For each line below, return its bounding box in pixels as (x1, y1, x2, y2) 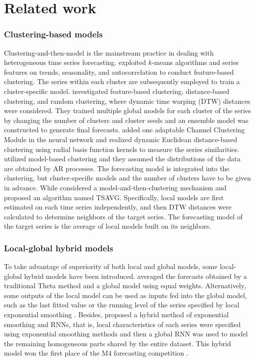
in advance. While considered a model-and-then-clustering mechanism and (4, 182, 227, 192)
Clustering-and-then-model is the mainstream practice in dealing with (4, 47, 214, 58)
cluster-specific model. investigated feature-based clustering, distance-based (4, 86, 229, 96)
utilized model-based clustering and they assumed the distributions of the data (4, 153, 241, 164)
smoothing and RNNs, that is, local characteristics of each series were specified (4, 319, 241, 329)
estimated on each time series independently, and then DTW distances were (4, 202, 232, 212)
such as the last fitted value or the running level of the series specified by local (4, 300, 240, 310)
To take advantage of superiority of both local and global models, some (4, 261, 218, 271)
